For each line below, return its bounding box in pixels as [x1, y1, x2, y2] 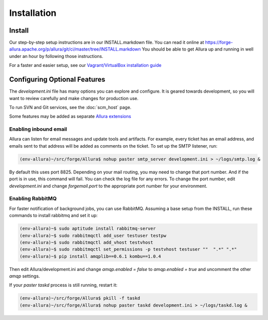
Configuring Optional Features [9, 75, 106, 84]
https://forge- [205, 40, 233, 46]
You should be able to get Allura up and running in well [141, 46, 254, 52]
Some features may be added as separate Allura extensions [9, 113, 132, 119]
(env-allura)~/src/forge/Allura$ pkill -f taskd [19, 295, 140, 301]
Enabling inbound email [9, 126, 67, 133]
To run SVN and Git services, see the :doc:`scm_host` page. [9, 104, 132, 110]
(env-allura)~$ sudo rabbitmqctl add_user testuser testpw [19, 233, 166, 238]
